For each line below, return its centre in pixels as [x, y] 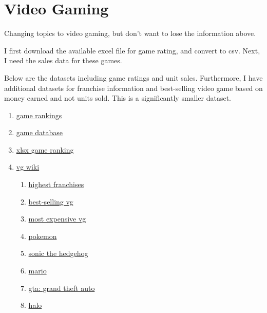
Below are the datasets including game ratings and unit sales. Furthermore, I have [133, 77]
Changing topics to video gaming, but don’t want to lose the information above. [130, 33]
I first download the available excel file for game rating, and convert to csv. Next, [132, 50]
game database [40, 132]
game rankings [39, 115]
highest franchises [56, 184]
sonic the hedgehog [58, 253]
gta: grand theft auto [62, 288]
